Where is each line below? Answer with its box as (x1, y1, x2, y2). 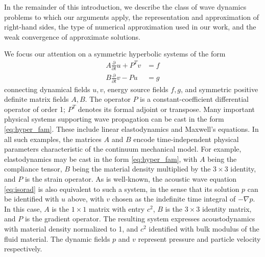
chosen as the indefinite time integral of (112, 193, 236, 204)
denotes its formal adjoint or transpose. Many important (78, 103, 255, 114)
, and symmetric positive (181, 83, 258, 94)
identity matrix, (202, 203, 252, 214)
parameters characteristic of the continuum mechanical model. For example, (4, 144, 242, 154)
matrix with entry (88, 203, 145, 214)
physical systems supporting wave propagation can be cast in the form (4, 113, 224, 124)
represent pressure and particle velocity (138, 233, 261, 244)
